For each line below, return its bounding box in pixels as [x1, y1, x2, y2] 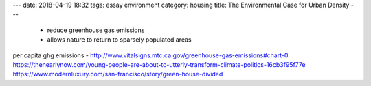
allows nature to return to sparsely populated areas [47, 35, 192, 44]
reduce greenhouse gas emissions [47, 26, 145, 34]
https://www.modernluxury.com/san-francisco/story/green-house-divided [12, 70, 223, 78]
